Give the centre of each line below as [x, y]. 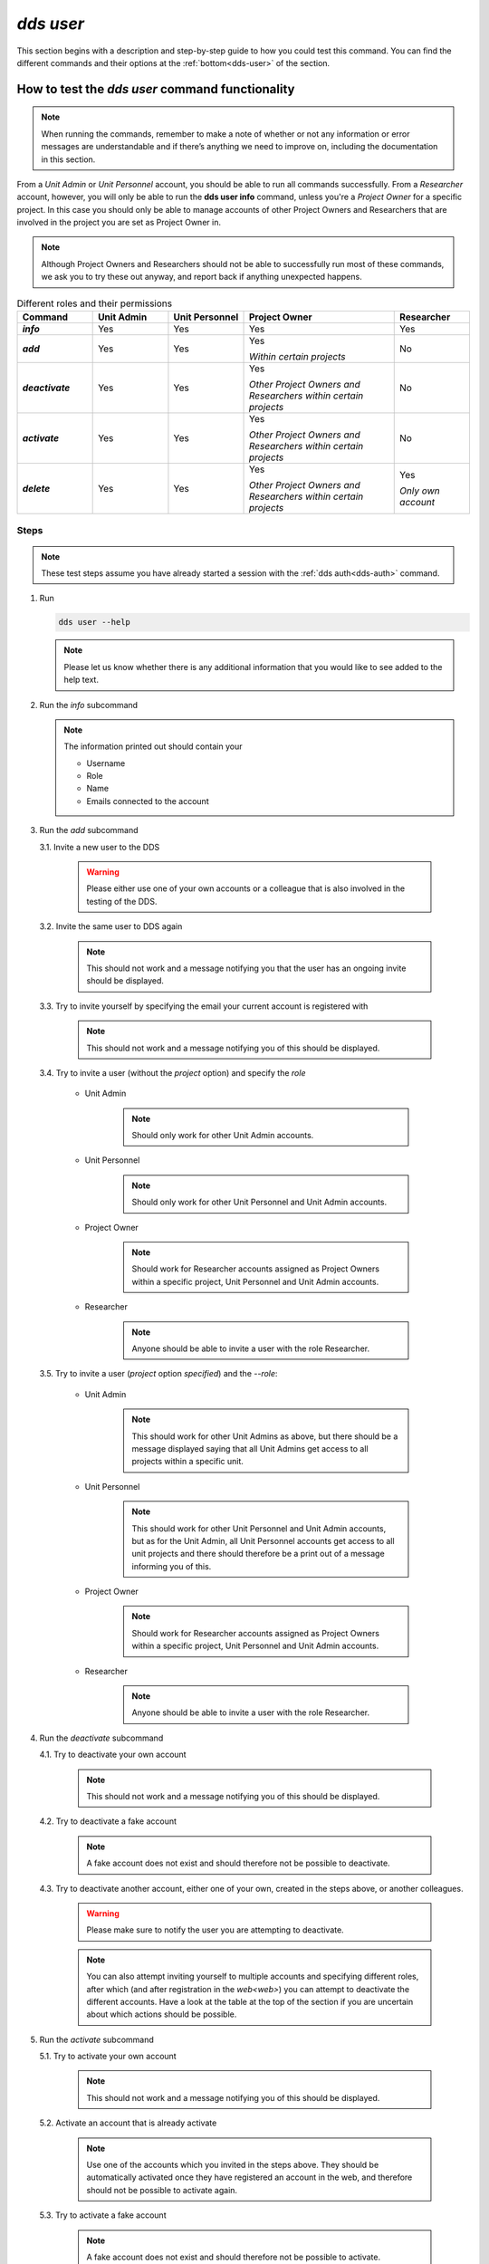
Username [106, 763]
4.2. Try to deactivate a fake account [108, 1821]
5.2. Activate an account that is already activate [128, 2123]
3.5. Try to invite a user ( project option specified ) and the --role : [158, 1374]
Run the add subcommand [89, 830]
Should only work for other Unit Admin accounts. [223, 1136]
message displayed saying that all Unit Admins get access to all [250, 1448]
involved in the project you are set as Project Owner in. [119, 223]
